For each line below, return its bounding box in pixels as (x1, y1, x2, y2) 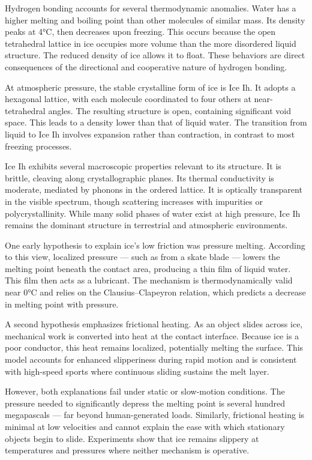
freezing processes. (5, 139, 72, 152)
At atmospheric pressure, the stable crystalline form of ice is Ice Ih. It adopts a (5, 80, 296, 93)
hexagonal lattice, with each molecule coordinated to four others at (5, 92, 251, 105)
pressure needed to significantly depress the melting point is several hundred (5, 396, 286, 409)
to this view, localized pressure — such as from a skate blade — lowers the (5, 250, 280, 263)
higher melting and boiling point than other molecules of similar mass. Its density (5, 13, 305, 26)
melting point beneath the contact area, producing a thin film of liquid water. (5, 262, 291, 274)
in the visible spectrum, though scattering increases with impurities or (5, 195, 263, 207)
